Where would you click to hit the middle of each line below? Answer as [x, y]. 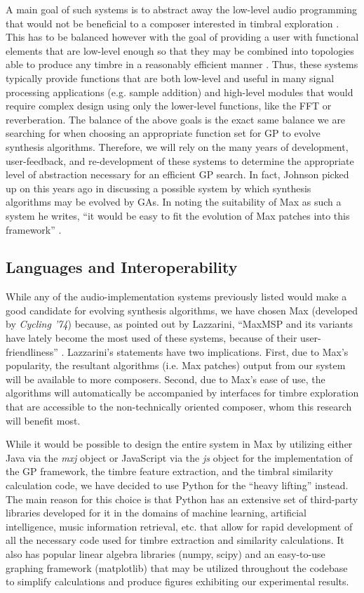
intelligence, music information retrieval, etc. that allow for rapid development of [179, 526]
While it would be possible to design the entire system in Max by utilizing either [179, 444]
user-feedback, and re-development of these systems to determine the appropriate [180, 160]
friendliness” [32, 351]
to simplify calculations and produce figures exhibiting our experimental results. [177, 581]
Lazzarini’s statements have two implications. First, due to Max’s [208, 351]
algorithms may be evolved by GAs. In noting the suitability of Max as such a [174, 202]
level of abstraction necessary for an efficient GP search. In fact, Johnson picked [177, 174]
